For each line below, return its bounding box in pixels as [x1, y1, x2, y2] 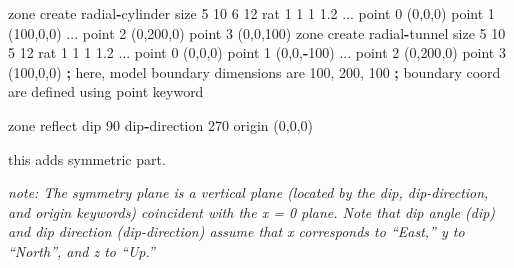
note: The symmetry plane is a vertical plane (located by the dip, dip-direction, [8, 182, 489, 203]
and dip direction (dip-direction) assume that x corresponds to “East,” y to [8, 221, 465, 242]
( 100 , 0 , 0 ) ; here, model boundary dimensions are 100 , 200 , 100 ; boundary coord [8, 61, 501, 82]
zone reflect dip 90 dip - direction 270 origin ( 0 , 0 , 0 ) [8, 114, 314, 135]
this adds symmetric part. [8, 148, 166, 169]
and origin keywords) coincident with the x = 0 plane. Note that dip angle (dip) [8, 201, 496, 222]
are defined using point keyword [8, 81, 204, 102]
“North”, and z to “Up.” [8, 240, 155, 261]
